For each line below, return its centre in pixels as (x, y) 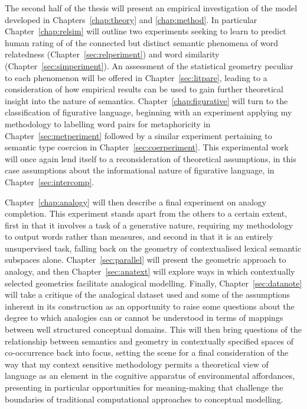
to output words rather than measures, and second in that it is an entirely (139, 236)
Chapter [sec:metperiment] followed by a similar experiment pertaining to (138, 135)
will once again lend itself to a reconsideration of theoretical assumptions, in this (151, 158)
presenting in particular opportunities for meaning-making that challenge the (144, 387)
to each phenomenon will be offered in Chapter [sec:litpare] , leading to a (136, 77)
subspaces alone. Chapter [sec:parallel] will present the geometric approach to (146, 260)
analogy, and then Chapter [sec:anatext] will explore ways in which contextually (150, 271)
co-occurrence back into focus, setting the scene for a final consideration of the (147, 352)
